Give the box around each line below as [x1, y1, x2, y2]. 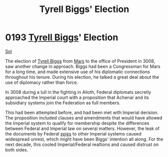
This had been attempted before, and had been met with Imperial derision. [5, 109, 159, 115]
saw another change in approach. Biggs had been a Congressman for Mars [5, 63, 160, 69]
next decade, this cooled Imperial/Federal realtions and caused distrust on [5, 141, 159, 147]
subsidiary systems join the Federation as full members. [5, 99, 121, 106]
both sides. [5, 146, 29, 152]
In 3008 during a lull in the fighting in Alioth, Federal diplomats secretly [5, 89, 151, 95]
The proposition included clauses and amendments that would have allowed [5, 114, 162, 121]
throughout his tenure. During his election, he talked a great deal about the [5, 74, 159, 80]
